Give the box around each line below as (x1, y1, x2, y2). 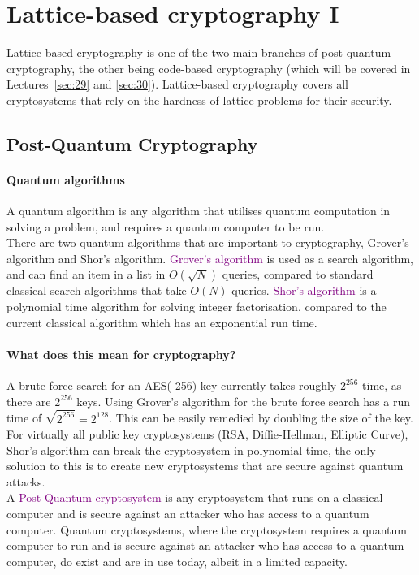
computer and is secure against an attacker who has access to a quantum (6, 505, 369, 522)
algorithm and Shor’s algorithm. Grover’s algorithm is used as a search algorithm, (6, 249, 414, 266)
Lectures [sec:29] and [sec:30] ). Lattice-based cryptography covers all (6, 76, 348, 93)
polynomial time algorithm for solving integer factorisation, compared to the (6, 298, 387, 315)
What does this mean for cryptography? (6, 345, 236, 362)
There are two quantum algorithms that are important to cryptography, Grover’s (6, 234, 409, 251)
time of (6, 409, 42, 426)
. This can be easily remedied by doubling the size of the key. (109, 409, 413, 426)
